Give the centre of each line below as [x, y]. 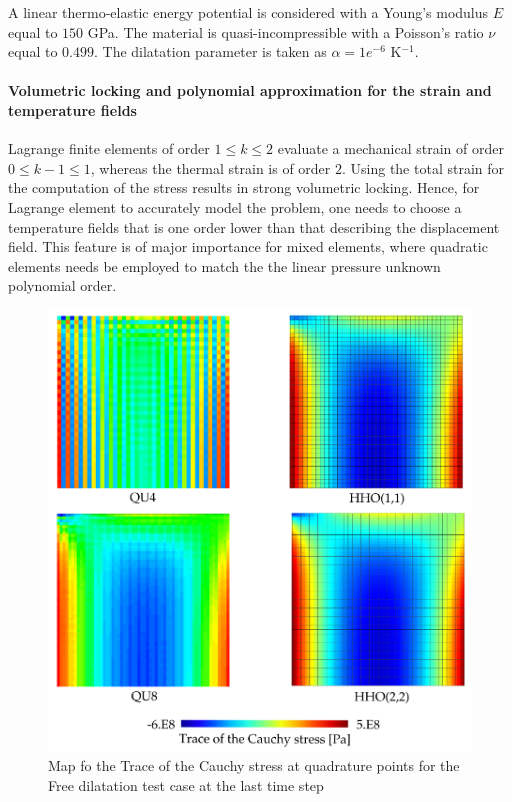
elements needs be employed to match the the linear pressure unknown [224, 265]
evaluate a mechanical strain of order [390, 148]
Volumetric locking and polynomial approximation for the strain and [250, 90]
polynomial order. [62, 285]
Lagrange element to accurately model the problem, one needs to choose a [235, 206]
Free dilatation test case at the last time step [186, 784]
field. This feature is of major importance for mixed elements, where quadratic [248, 246]
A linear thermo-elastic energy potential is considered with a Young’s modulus [248, 12]
